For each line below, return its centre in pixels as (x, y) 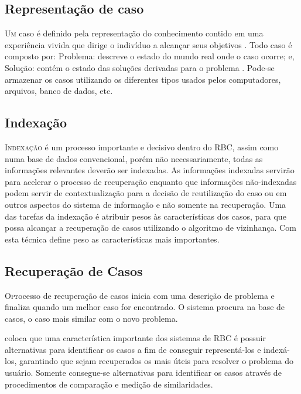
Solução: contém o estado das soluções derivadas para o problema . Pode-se (140, 67)
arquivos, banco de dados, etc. (59, 91)
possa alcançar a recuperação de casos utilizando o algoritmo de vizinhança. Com (150, 228)
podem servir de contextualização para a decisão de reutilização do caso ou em (146, 193)
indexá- (277, 349)
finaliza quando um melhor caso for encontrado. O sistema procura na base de (145, 307)
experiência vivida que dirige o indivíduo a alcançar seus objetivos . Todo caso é (148, 44)
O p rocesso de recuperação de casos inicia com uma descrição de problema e (140, 295)
